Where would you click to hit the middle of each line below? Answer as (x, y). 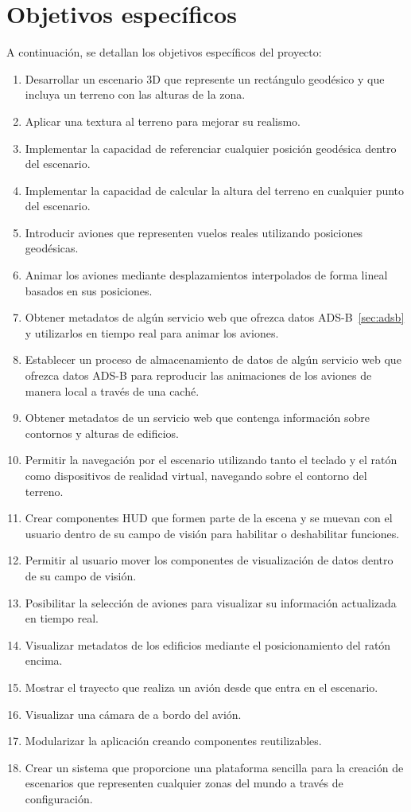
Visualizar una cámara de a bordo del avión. (133, 714)
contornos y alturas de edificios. (102, 433)
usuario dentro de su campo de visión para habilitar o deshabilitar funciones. (212, 533)
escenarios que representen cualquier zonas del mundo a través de (184, 783)
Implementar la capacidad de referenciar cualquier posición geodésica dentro (211, 148)
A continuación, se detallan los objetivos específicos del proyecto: (164, 52)
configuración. (59, 798)
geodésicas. (52, 248)
